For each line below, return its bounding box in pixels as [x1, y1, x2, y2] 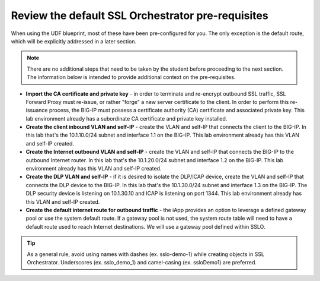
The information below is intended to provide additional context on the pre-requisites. [27, 74, 236, 81]
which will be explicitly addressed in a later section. [11, 37, 136, 45]
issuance [25, 107, 48, 114]
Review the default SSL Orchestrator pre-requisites [11, 9, 269, 22]
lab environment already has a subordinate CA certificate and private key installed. [25, 115, 228, 122]
